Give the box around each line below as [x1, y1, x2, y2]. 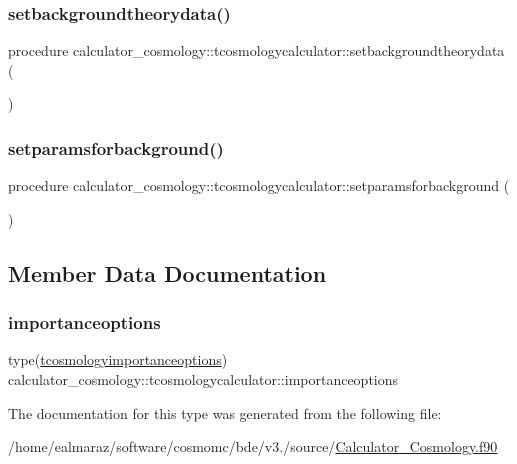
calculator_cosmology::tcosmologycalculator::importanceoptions [8, 369, 399, 389]
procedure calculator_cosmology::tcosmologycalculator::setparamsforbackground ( [8, 175, 510, 196]
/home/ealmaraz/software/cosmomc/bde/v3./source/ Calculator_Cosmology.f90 [8, 436, 498, 457]
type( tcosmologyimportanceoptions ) [8, 349, 228, 370]
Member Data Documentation [8, 257, 327, 288]
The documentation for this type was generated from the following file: [8, 402, 442, 423]
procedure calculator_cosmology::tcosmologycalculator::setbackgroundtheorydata [8, 40, 505, 61]
